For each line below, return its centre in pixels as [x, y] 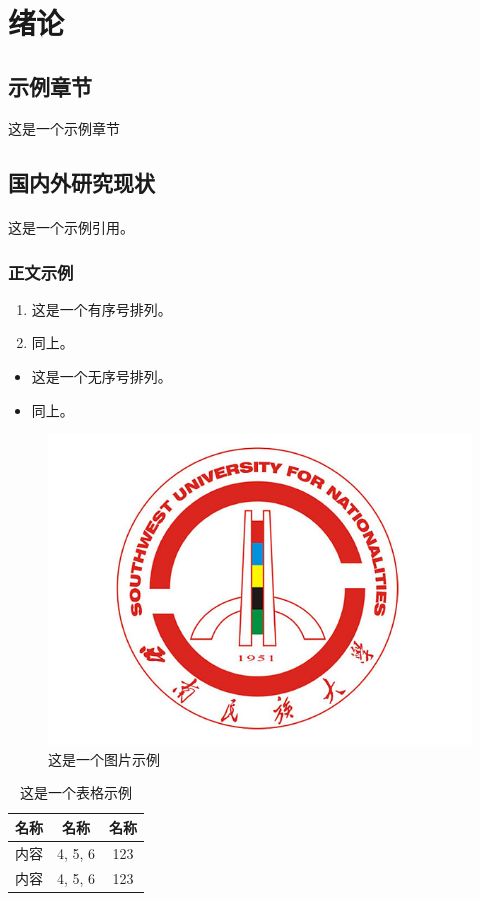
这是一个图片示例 [104, 758]
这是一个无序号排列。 [101, 376]
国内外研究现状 [81, 181]
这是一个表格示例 [76, 792]
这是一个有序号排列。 [101, 308]
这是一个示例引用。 [71, 227]
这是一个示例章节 [64, 127]
